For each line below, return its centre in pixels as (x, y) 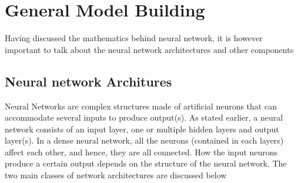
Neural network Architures (88, 81)
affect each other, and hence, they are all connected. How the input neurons (141, 152)
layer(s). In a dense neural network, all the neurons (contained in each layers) (144, 140)
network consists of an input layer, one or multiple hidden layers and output (142, 129)
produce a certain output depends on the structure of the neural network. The (146, 163)
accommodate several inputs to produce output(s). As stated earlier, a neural (144, 117)
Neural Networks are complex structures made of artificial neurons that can (141, 106)
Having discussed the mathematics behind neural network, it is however (134, 38)
